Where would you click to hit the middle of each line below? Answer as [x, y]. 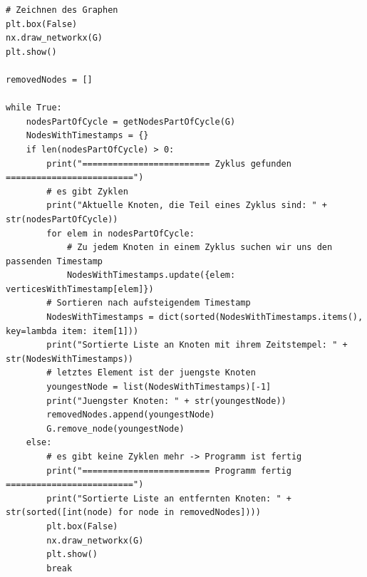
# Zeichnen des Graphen [62, 10]
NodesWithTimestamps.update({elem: [151, 275]
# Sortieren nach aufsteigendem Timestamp [149, 303]
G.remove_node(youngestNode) [115, 428]
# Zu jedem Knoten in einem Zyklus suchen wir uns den [200, 248]
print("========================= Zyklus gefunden [169, 163]
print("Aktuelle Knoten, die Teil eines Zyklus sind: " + [187, 206]
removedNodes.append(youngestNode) [131, 415]
